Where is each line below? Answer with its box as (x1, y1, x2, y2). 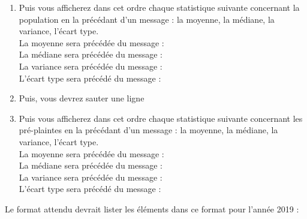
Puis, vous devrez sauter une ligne (19, 92, 145, 104)
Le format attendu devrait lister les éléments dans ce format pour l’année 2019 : (5, 202, 299, 215)
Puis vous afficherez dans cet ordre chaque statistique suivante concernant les (19, 112, 303, 124)
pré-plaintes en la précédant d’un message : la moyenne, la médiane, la (19, 124, 278, 136)
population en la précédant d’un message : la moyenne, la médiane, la (19, 13, 275, 25)
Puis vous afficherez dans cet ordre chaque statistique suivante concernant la (19, 1, 300, 13)
